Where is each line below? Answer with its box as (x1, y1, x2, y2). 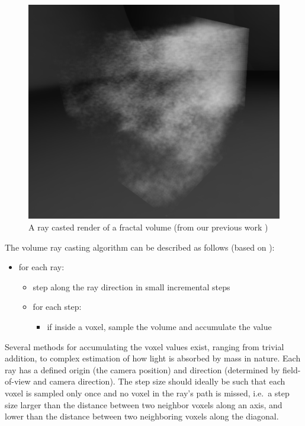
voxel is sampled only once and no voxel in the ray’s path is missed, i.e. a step (5, 386, 290, 399)
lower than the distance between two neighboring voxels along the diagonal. (5, 410, 279, 422)
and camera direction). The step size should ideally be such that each (33, 375, 285, 387)
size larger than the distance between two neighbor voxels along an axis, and (5, 398, 282, 411)
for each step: (33, 300, 82, 313)
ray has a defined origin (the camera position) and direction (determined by (5, 363, 280, 376)
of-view (5, 375, 31, 387)
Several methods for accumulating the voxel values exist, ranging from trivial (5, 340, 284, 353)
